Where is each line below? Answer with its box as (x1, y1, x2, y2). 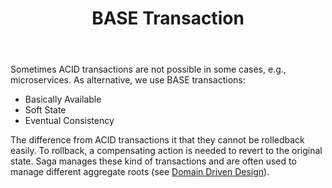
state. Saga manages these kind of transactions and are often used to (10, 155, 297, 167)
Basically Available (24, 93, 102, 106)
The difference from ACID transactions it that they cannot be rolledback (10, 134, 305, 146)
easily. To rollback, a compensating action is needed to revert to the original (10, 145, 323, 157)
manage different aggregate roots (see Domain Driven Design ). (10, 166, 270, 178)
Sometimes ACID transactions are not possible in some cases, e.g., (10, 63, 287, 76)
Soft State (24, 104, 67, 116)
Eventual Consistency (24, 115, 115, 127)
